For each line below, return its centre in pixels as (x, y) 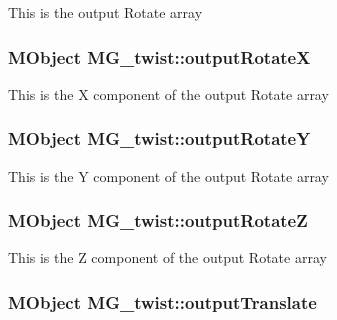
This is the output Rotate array (105, 12)
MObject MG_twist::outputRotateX (159, 56)
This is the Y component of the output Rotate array (168, 175)
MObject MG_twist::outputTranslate (162, 301)
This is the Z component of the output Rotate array (167, 257)
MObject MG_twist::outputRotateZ (158, 220)
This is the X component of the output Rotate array (168, 93)
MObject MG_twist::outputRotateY (159, 138)
